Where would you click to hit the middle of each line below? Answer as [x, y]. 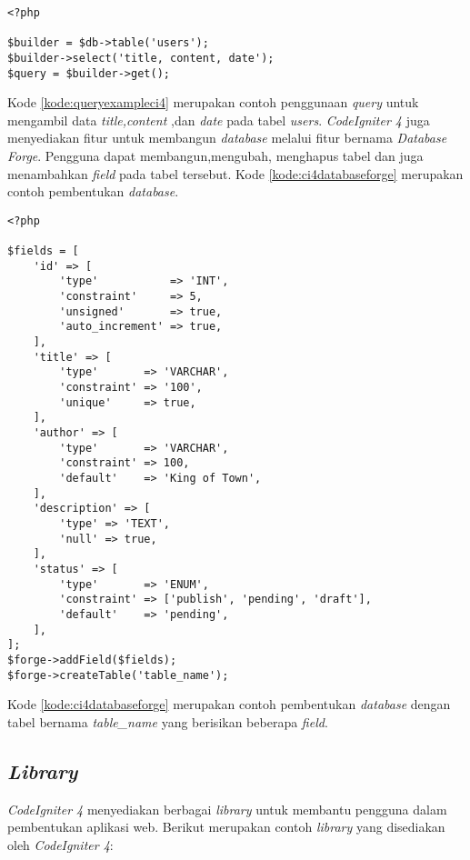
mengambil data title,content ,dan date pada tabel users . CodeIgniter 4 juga [219, 120]
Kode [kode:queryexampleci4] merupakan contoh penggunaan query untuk [213, 102]
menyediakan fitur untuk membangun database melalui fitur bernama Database [227, 138]
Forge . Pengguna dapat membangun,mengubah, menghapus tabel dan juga [215, 156]
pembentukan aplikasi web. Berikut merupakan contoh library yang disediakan [226, 827]
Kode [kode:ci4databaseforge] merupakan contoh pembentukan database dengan [229, 704]
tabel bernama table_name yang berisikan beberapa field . [168, 721]
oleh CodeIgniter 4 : [60, 844]
